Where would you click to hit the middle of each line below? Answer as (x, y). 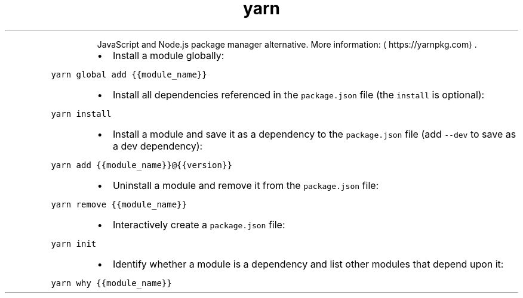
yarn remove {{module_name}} (119, 204)
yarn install (81, 114)
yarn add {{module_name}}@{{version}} (141, 165)
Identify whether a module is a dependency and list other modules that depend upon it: (308, 264)
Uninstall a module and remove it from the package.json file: (246, 185)
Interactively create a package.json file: (199, 224)
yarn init (74, 243)
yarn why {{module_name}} (111, 283)
